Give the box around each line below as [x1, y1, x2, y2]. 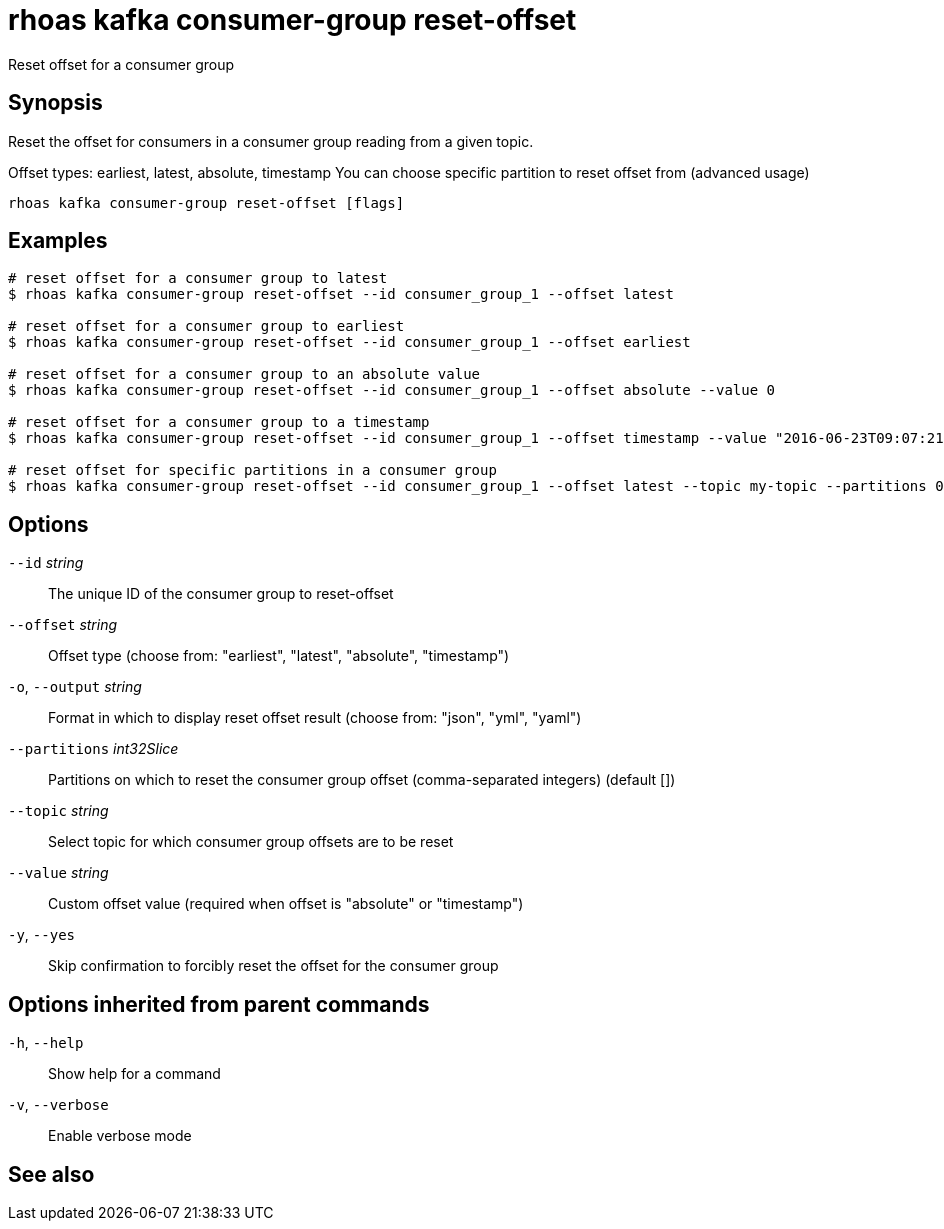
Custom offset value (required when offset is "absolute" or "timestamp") [48, 895, 524, 913]
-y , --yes [8, 926, 75, 944]
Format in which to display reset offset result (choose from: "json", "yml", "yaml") [48, 709, 582, 727]
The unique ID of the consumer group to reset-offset [48, 585, 394, 603]
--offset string [8, 616, 118, 634]
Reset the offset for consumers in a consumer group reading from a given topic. [8, 132, 534, 150]
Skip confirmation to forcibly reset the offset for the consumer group [48, 957, 499, 975]
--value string [8, 864, 109, 882]
